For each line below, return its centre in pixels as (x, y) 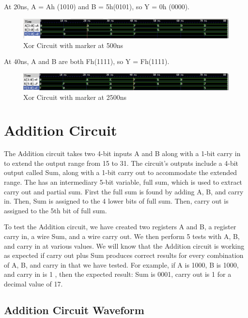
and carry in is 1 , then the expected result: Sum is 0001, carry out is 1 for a (118, 274)
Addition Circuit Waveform (74, 310)
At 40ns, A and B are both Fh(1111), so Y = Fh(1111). (87, 61)
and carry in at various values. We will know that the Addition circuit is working (124, 246)
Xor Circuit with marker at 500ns (73, 45)
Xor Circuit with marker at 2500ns (75, 97)
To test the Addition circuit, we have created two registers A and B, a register (120, 227)
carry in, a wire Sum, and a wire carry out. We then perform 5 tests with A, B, (122, 236)
